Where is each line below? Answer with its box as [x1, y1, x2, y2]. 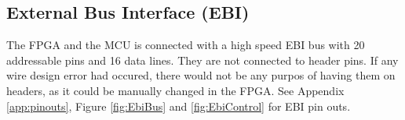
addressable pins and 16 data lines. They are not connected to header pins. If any [6, 51, 399, 68]
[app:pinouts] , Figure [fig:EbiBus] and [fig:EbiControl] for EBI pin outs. [6, 97, 351, 114]
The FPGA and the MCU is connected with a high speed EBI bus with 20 [6, 37, 365, 53]
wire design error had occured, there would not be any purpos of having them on [6, 67, 396, 83]
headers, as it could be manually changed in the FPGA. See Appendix [6, 82, 345, 98]
